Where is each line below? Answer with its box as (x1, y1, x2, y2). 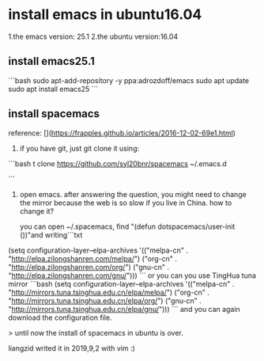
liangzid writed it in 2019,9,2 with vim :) (8, 343, 136, 353)
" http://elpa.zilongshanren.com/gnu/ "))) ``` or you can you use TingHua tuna (8, 271, 257, 280)
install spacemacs (8, 107, 100, 120)
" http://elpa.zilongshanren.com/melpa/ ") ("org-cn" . (8, 253, 178, 263)
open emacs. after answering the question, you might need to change (19, 189, 247, 199)
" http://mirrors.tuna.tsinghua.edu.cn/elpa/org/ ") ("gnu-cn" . (8, 295, 202, 306)
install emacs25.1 (8, 55, 95, 68)
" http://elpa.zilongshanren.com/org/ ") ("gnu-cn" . (8, 262, 170, 272)
